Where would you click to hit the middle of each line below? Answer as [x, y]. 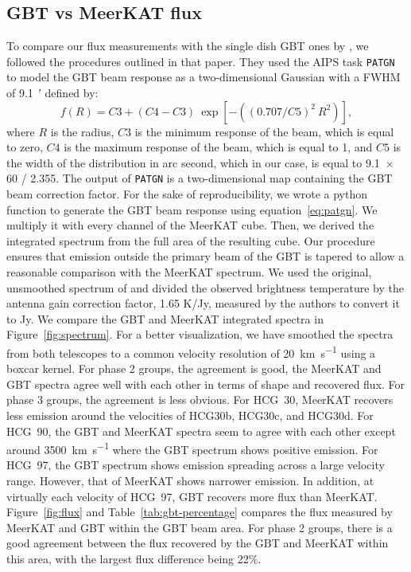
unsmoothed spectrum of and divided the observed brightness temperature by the [205, 287]
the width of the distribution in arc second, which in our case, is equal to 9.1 [193, 162]
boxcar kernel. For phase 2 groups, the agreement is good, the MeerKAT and [194, 368]
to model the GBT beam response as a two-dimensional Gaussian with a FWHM [204, 77]
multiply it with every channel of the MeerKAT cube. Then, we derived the [190, 225]
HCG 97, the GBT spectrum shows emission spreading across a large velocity [196, 465]
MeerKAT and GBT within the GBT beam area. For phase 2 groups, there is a [200, 527]
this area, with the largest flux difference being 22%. [134, 559]
